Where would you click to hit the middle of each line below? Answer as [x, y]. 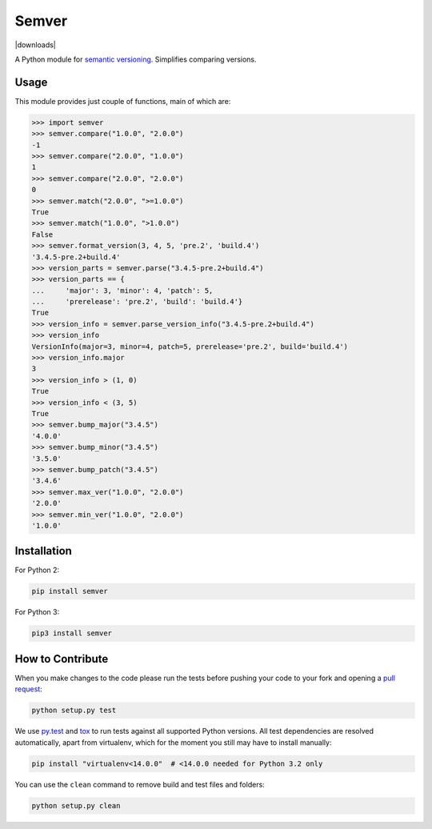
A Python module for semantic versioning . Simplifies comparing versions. [136, 59]
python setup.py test [74, 711]
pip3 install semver [72, 633]
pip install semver [70, 591]
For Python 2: [37, 570]
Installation [43, 551]
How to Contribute [62, 659]
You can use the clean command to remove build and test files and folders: [140, 784]
